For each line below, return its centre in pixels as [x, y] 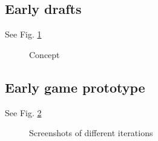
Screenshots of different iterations [91, 133]
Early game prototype [75, 87]
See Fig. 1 [23, 34]
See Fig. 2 [23, 112]
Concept [44, 54]
